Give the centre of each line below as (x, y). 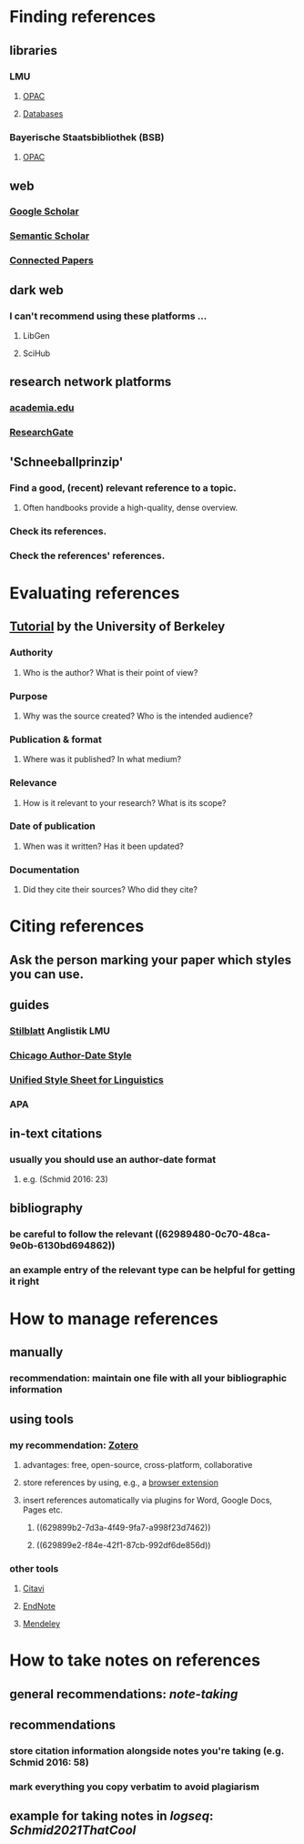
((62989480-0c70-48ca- (213, 1234)
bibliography (46, 1208)
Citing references (77, 927)
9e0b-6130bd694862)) (62, 1245)
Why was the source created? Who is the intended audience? (137, 716)
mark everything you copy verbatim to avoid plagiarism (134, 1787)
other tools (34, 1568)
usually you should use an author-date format (113, 1160)
